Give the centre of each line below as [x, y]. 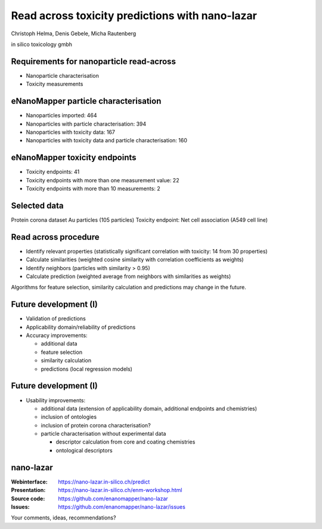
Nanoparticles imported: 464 [62, 115]
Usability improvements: [56, 400]
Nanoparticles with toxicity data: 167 [71, 132]
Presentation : [28, 490]
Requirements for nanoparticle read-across [93, 61]
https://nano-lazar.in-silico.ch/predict [104, 482]
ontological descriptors [84, 450]
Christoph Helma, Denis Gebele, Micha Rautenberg [74, 33]
